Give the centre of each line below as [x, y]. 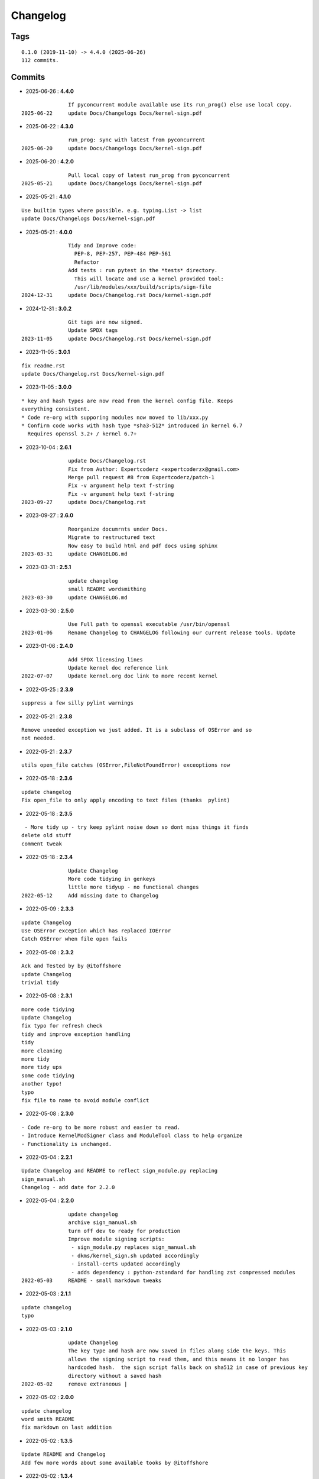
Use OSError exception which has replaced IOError [96, 931]
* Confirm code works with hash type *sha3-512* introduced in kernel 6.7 [132, 425]
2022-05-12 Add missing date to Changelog [90, 895]
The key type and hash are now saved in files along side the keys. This [177, 1351]
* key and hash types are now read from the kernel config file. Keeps [127, 401]
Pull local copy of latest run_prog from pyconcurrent [149, 175]
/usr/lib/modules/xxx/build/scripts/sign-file [143, 287]
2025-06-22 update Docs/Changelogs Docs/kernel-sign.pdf [112, 113]
